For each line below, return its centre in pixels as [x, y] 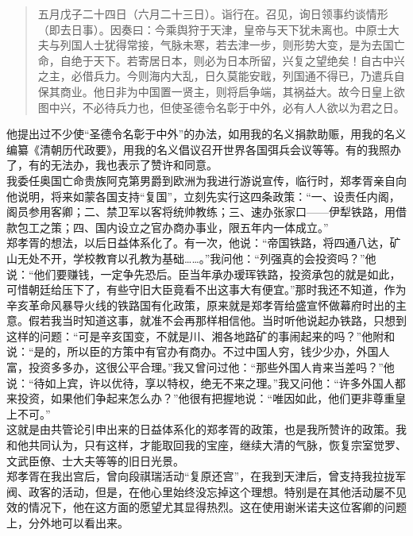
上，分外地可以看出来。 [68, 523]
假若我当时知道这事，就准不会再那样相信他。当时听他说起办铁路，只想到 [217, 320]
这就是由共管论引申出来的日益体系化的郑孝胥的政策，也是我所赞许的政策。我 [206, 429]
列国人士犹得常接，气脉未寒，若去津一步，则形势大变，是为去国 [227, 45]
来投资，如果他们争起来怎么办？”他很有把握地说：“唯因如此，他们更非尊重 [201, 398]
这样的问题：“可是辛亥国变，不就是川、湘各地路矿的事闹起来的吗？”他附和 [201, 335]
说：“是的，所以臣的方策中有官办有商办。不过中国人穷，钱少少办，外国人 [198, 351]
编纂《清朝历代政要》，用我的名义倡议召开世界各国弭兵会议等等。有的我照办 [204, 149]
